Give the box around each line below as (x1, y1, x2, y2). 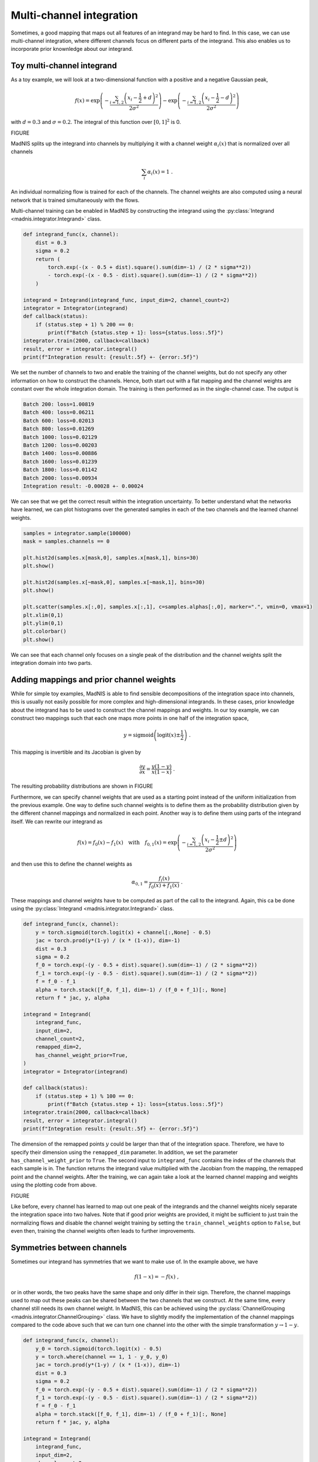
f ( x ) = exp (75, 97, 101, 104)
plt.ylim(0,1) (23, 620, 64, 626)
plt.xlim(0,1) (23, 612, 64, 618)
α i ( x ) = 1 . (147, 168, 173, 177)
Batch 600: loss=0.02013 (23, 417, 95, 424)
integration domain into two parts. (11, 660, 92, 667)
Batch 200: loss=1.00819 (23, 401, 95, 408)
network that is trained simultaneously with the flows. (11, 196, 140, 204)
